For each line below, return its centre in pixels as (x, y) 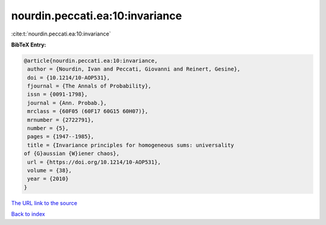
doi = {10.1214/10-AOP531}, (69, 78)
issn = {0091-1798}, (58, 94)
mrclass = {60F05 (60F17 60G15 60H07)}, (88, 111)
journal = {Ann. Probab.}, (67, 103)
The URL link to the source (44, 203)
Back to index (28, 214)
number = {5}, (48, 128)
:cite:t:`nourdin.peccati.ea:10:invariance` (61, 34)
